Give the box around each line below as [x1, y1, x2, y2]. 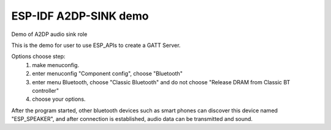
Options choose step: [11, 52, 66, 60]
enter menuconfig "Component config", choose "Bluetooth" [32, 70, 183, 78]
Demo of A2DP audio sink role [11, 31, 88, 38]
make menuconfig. [32, 61, 80, 68]
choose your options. [32, 95, 86, 103]
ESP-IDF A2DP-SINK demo [11, 9, 149, 23]
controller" [32, 87, 59, 94]
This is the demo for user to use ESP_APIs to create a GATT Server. [11, 42, 181, 49]
